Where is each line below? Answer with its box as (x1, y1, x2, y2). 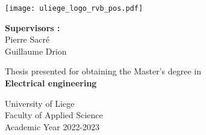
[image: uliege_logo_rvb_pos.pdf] (5, 4, 143, 13)
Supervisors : (5, 21, 60, 34)
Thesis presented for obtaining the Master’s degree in (5, 65, 202, 77)
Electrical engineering (5, 77, 97, 89)
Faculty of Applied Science (5, 109, 103, 121)
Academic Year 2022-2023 (5, 120, 100, 133)
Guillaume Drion (5, 44, 67, 57)
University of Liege (5, 97, 75, 109)
